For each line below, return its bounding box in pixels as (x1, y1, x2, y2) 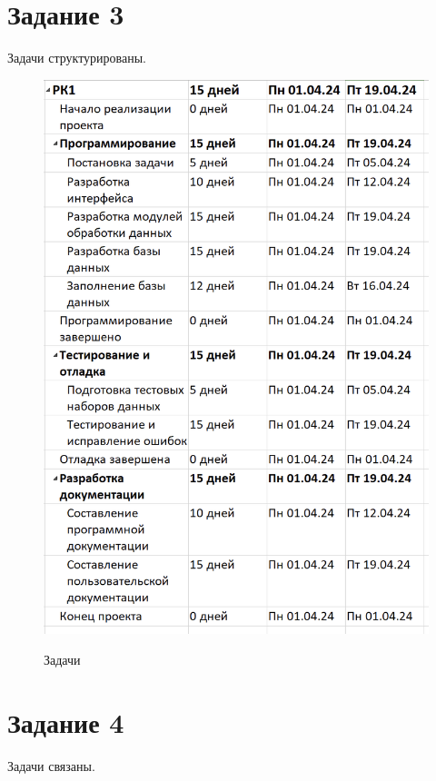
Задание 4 (7, 703, 124, 740)
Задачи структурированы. (7, 48, 146, 67)
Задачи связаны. (7, 756, 95, 775)
